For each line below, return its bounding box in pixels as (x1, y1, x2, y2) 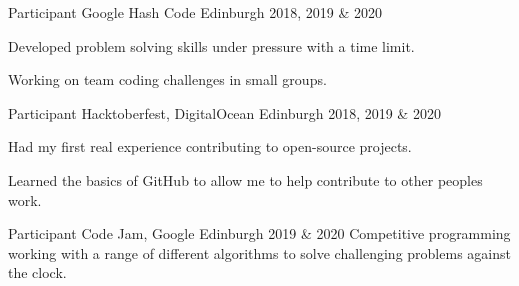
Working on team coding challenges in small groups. (8, 69, 327, 90)
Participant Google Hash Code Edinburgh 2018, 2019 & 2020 (8, 2, 383, 22)
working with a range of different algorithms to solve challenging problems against (8, 242, 511, 263)
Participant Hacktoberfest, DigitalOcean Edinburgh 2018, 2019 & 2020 (8, 102, 441, 123)
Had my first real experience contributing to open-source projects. (8, 136, 412, 157)
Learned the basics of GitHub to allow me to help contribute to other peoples (8, 169, 483, 190)
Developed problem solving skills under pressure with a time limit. (8, 35, 415, 56)
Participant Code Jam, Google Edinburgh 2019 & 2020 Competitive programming (8, 223, 511, 244)
